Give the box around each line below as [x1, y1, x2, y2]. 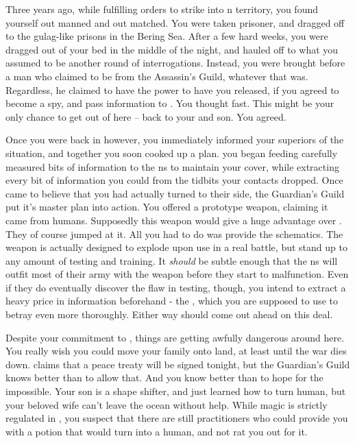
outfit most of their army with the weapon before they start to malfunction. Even [5, 267, 349, 281]
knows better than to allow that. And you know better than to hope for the [5, 370, 323, 385]
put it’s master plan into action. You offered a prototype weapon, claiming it [5, 200, 328, 214]
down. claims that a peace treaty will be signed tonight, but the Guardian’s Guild [5, 357, 350, 371]
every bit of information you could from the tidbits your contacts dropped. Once [5, 173, 343, 187]
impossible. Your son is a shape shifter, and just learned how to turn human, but [5, 384, 346, 398]
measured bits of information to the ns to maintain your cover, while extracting [5, 159, 339, 173]
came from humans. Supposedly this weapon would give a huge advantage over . [5, 213, 342, 227]
